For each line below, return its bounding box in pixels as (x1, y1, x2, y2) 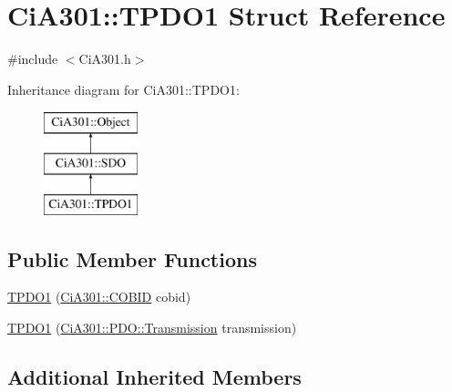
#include (7, 49, 58, 68)
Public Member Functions (7, 244, 257, 273)
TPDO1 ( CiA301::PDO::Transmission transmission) (7, 318, 297, 337)
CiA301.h (78, 49, 131, 68)
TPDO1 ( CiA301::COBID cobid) (7, 287, 191, 306)
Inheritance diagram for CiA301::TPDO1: (7, 79, 240, 98)
